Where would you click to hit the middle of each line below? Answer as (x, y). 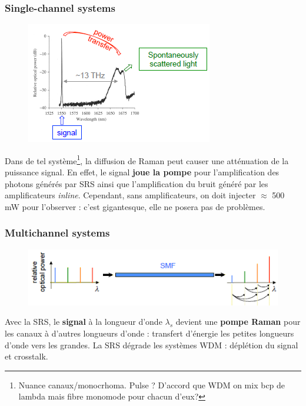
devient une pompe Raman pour (238, 322)
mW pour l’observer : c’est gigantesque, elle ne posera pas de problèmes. (135, 206)
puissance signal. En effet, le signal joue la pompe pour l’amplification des (142, 172)
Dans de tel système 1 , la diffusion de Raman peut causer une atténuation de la (147, 159)
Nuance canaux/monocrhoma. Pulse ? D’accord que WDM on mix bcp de (152, 385)
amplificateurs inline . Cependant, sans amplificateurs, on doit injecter (130, 195)
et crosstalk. (26, 356)
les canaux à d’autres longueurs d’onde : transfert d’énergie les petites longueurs (149, 333)
